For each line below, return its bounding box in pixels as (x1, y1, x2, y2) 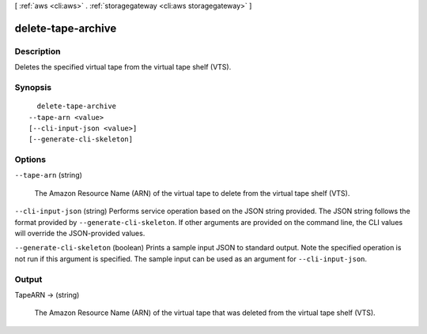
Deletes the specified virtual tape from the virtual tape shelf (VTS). (14, 62, 232, 72)
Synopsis (14, 81, 51, 92)
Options (14, 154, 47, 165)
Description (14, 46, 61, 57)
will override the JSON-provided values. (14, 228, 145, 238)
